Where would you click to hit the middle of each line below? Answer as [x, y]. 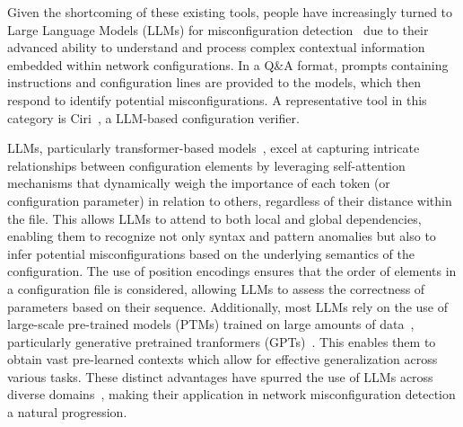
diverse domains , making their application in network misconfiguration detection [231, 394]
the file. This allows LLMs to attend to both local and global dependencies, [214, 218]
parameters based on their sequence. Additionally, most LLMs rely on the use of [227, 306]
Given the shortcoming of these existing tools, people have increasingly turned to [230, 12]
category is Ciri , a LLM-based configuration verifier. [153, 117]
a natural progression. [67, 412]
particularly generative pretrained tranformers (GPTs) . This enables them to [222, 341]
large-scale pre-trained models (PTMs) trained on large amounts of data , [211, 324]
